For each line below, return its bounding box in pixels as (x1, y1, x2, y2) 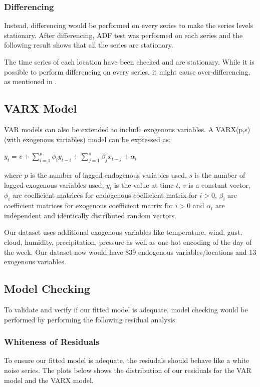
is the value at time (114, 179, 174, 190)
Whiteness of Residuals (4, 335, 100, 348)
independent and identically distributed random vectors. (4, 210, 177, 220)
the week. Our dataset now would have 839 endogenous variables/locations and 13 (4, 246, 256, 257)
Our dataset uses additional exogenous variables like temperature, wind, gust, (4, 227, 242, 237)
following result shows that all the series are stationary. (4, 40, 173, 50)
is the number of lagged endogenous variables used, (30, 169, 187, 180)
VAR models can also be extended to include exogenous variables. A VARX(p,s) (4, 124, 250, 134)
